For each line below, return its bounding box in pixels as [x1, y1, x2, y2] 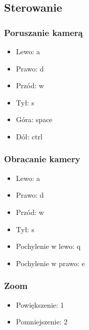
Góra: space [16, 114, 53, 125]
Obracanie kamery [4, 153, 80, 165]
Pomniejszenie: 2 [16, 316, 68, 327]
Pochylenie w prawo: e [16, 258, 85, 268]
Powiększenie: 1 [16, 299, 64, 310]
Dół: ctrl [16, 131, 42, 141]
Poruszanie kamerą [4, 26, 83, 39]
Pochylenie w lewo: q [16, 241, 81, 251]
